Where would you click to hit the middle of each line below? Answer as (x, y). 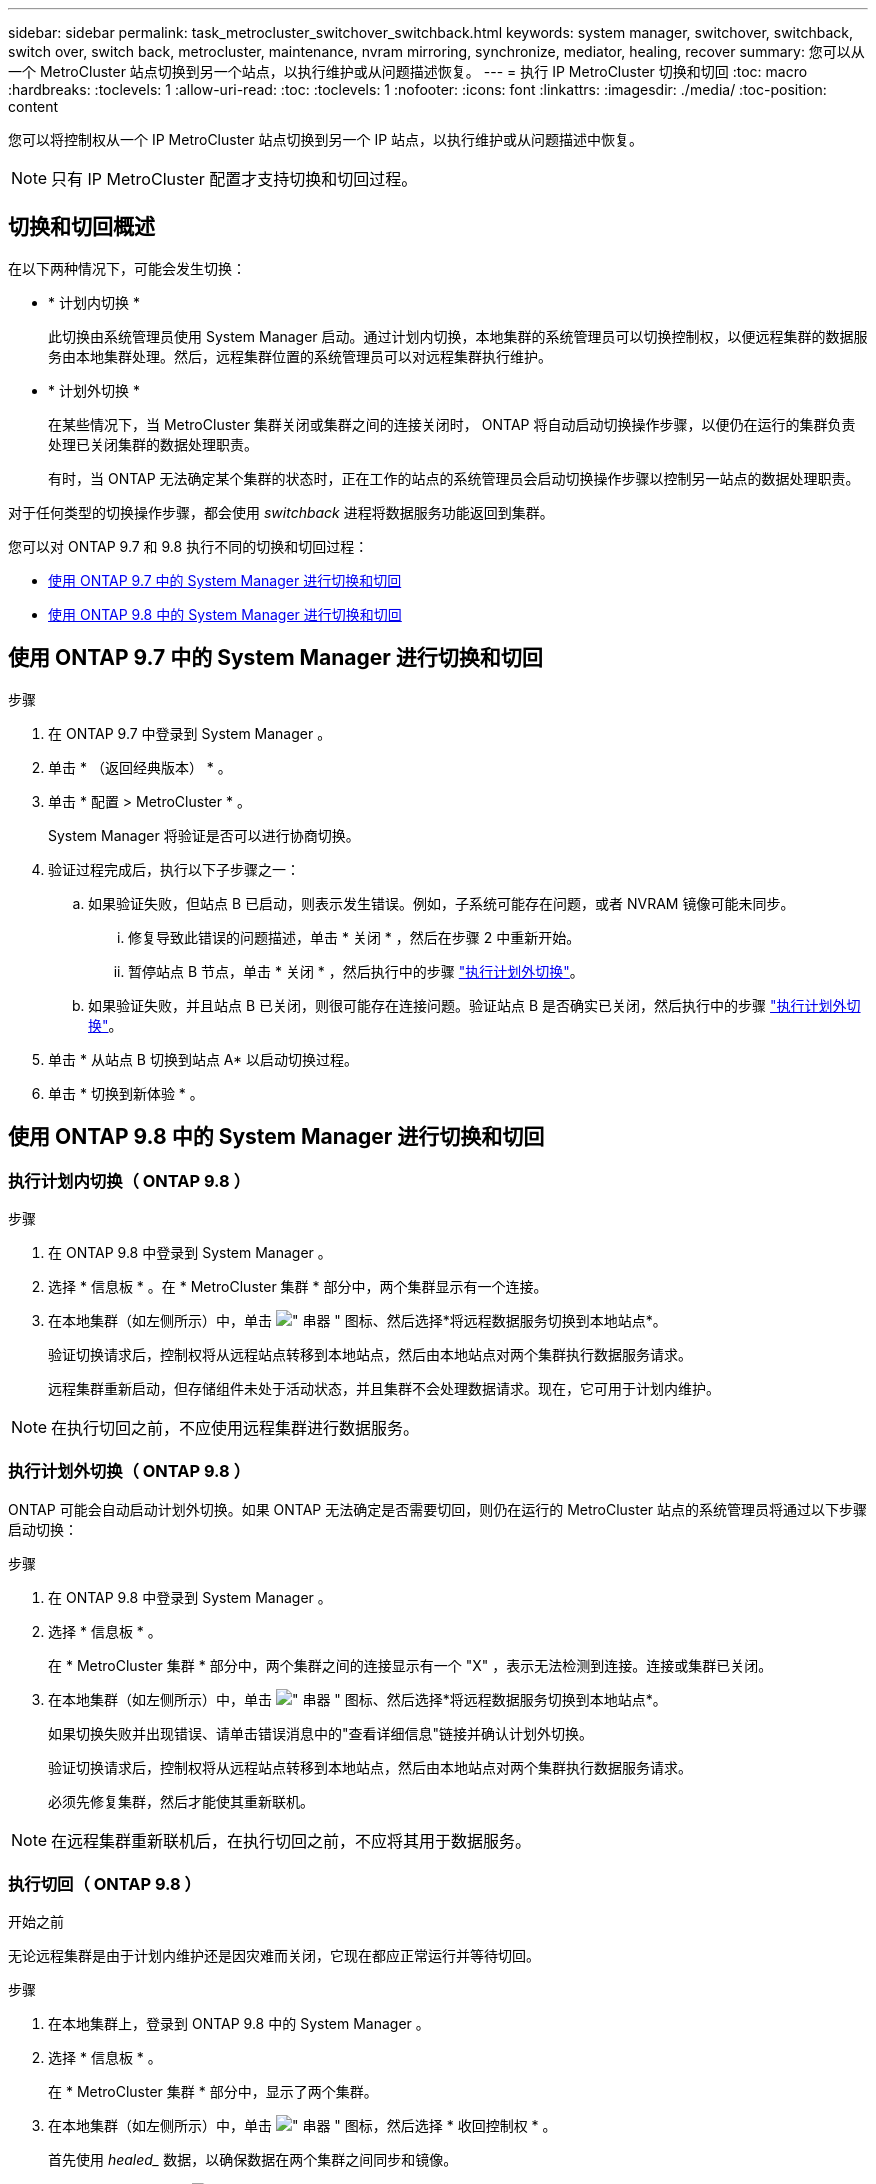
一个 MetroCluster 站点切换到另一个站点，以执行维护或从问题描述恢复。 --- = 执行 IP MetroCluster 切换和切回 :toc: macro (408, 71)
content (33, 106)
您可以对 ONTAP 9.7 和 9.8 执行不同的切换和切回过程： (188, 546)
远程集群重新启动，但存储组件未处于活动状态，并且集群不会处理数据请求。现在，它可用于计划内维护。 (384, 1388)
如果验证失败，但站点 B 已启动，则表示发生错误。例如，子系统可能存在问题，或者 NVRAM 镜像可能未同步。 (441, 903)
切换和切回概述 (81, 227)
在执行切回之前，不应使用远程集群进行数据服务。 (235, 1427)
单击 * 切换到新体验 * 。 (126, 1093)
